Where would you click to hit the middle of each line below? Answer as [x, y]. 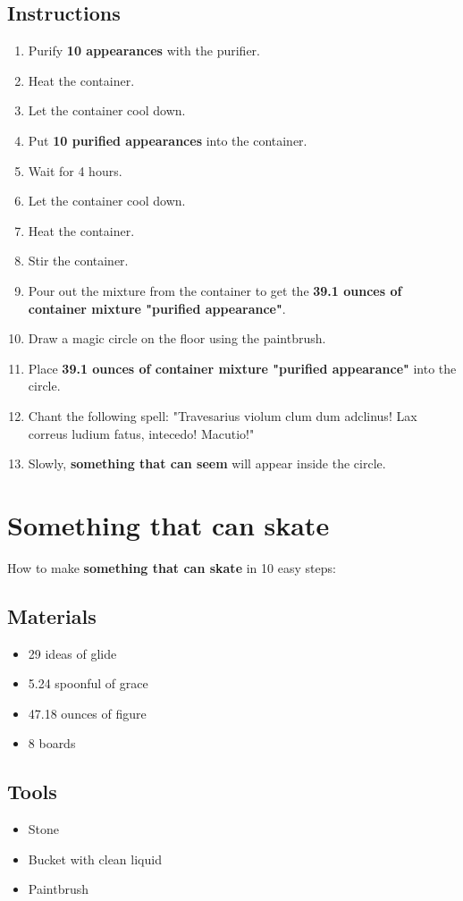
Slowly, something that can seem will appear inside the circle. [207, 463]
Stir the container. [78, 261]
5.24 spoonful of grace [88, 683]
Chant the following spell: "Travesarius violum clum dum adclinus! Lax [223, 415]
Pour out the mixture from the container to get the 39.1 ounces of [215, 290]
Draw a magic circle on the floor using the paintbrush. [177, 338]
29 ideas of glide [72, 653]
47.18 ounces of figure [87, 713]
